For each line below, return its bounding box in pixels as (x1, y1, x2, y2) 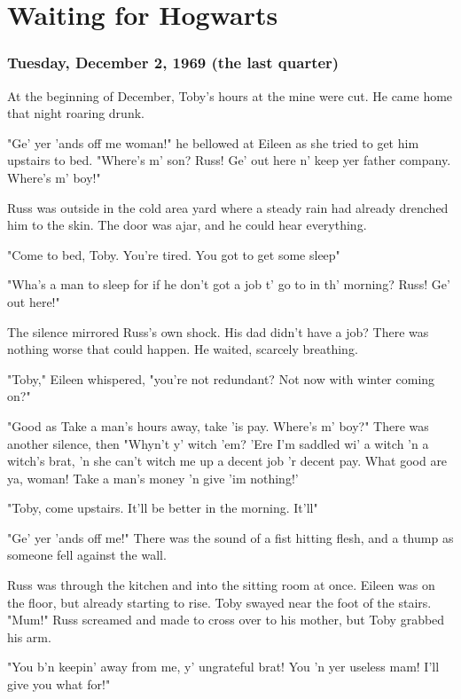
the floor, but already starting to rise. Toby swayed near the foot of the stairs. (7, 593, 432, 611)
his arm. (7, 627, 51, 646)
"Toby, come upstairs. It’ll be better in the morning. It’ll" (7, 499, 318, 517)
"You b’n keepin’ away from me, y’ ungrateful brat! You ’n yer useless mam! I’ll (7, 657, 440, 676)
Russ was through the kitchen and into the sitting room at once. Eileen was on (7, 576, 435, 594)
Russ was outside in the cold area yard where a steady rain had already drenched (7, 198, 449, 216)
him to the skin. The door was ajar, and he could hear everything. (7, 216, 367, 234)
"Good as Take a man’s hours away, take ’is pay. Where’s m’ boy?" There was (7, 416, 429, 435)
